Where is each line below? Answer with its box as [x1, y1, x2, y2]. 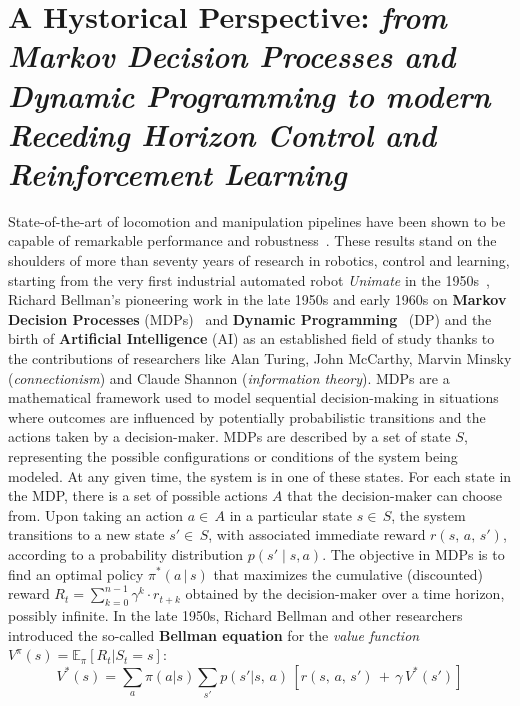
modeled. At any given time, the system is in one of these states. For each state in [8, 465, 512, 486]
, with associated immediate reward [208, 524, 426, 545]
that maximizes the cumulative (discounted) [213, 563, 484, 584]
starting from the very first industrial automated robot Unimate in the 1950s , [8, 269, 490, 290]
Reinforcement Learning [8, 152, 347, 194]
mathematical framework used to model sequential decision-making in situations [8, 387, 499, 408]
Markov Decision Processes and [8, 35, 456, 77]
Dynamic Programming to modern [8, 74, 491, 116]
